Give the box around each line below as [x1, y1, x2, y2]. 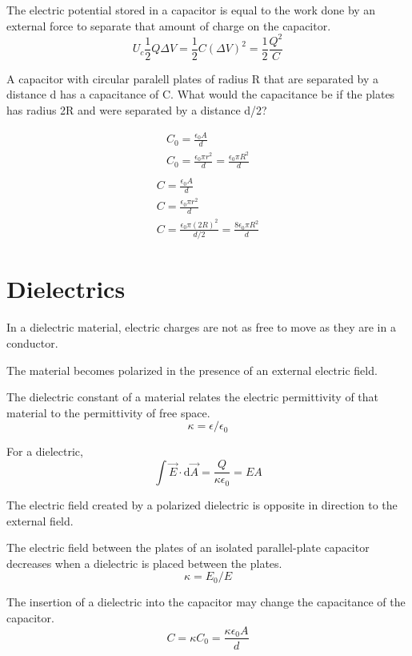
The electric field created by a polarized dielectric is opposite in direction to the [6, 496, 398, 513]
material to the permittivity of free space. [6, 404, 210, 421]
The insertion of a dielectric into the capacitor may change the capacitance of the [6, 594, 406, 610]
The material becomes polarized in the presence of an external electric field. [6, 361, 378, 378]
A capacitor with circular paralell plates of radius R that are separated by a [6, 70, 379, 87]
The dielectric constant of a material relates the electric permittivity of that [6, 388, 379, 405]
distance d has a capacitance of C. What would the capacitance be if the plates [6, 86, 395, 103]
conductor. [6, 334, 58, 351]
